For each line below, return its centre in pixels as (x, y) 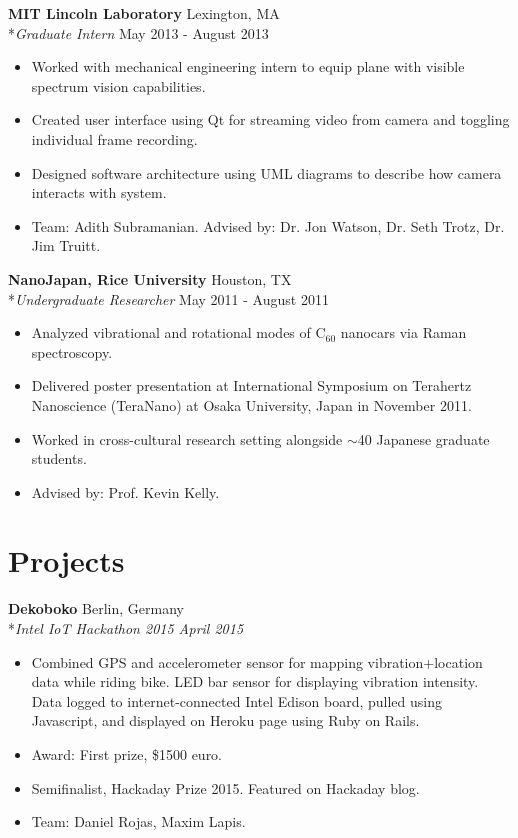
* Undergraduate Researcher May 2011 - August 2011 (168, 298)
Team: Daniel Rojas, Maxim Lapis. (138, 821)
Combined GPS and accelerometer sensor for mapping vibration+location (257, 661)
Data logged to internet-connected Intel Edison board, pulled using (236, 700)
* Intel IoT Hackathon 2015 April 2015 (126, 628)
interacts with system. (99, 192)
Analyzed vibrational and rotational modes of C (178, 332)
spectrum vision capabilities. (118, 85)
